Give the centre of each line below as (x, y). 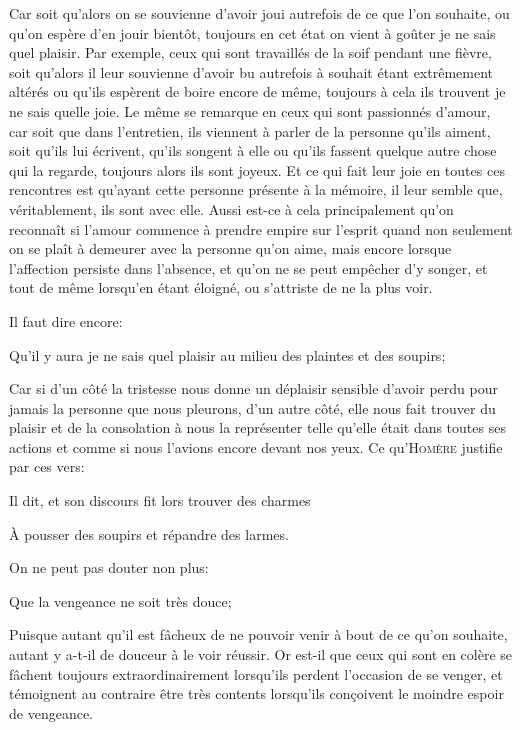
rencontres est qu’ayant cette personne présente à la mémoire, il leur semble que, (256, 189)
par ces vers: (47, 466)
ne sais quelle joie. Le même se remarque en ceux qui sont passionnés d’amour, (250, 110)
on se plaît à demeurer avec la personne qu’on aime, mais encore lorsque (230, 248)
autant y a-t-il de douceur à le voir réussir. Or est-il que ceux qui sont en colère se (261, 654)
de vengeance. (51, 712)
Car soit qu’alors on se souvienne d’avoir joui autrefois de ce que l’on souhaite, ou (259, 13)
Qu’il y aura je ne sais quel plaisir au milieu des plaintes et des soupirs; (227, 354)
